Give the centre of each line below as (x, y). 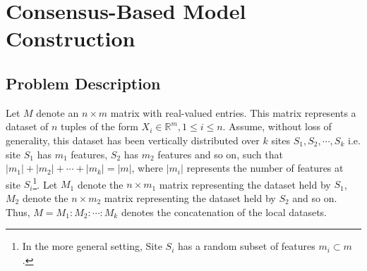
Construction (71, 38)
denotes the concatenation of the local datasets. (224, 212)
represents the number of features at (265, 168)
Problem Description (83, 83)
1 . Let (45, 183)
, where (147, 168)
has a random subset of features (246, 246)
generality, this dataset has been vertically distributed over (133, 140)
